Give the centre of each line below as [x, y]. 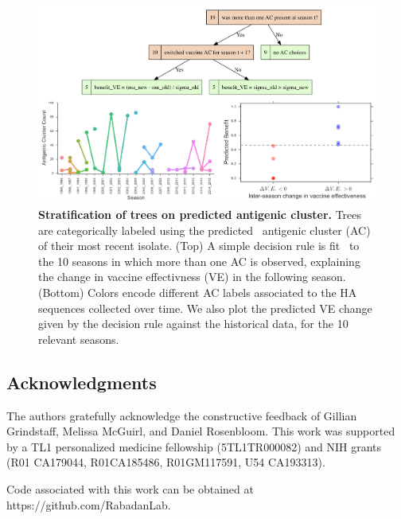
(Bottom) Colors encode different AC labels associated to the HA [198, 292]
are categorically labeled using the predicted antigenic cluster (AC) [204, 230]
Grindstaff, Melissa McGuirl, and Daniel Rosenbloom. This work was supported [201, 431]
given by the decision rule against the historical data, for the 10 [193, 324]
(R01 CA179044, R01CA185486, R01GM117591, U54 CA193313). [166, 462]
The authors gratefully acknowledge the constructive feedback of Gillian [182, 415]
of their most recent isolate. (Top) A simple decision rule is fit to [199, 246]
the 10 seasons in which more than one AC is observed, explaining [199, 261]
